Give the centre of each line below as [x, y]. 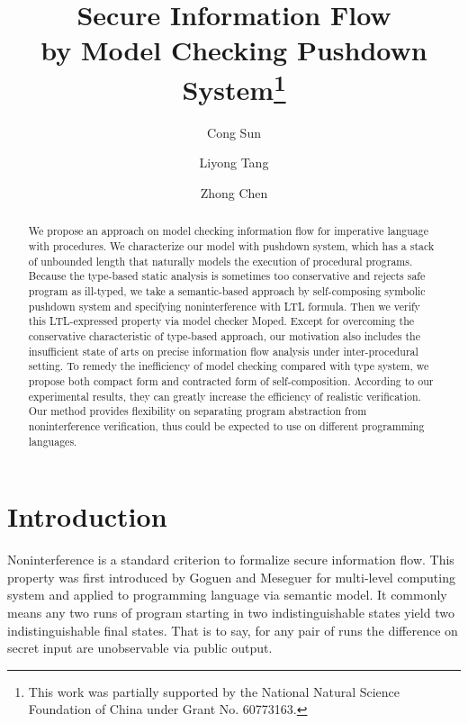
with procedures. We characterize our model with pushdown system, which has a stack [231, 246]
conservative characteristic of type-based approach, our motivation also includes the [224, 336]
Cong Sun [234, 132]
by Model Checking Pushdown [234, 50]
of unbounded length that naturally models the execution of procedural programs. [220, 261]
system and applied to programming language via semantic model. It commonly [227, 595]
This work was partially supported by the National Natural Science [214, 691]
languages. [53, 441]
